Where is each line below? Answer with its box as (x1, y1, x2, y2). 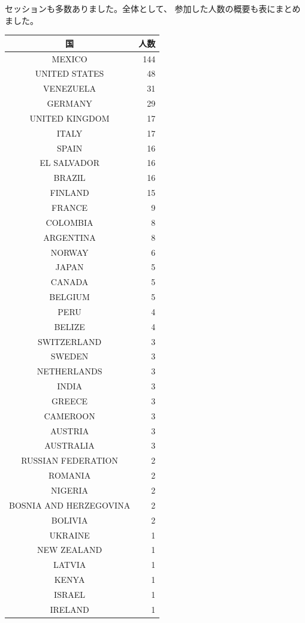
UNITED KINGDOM (29, 111, 110, 124)
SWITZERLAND (37, 335, 102, 347)
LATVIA (53, 558, 86, 571)
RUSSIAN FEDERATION (21, 454, 118, 467)
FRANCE (52, 201, 88, 213)
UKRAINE (49, 528, 90, 541)
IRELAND (50, 603, 89, 615)
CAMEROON (44, 409, 95, 422)
